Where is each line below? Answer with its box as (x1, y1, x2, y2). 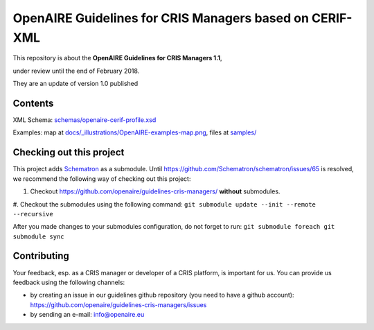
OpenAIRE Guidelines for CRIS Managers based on (12, 10, 310, 26)
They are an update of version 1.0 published (12, 80, 139, 88)
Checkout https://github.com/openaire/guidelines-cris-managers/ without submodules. (30, 187, 280, 196)
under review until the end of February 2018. (12, 67, 140, 75)
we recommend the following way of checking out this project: (12, 174, 191, 183)
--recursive (12, 210, 53, 218)
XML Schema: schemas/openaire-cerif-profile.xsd (12, 116, 157, 124)
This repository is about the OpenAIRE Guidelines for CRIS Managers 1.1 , (12, 54, 222, 62)
